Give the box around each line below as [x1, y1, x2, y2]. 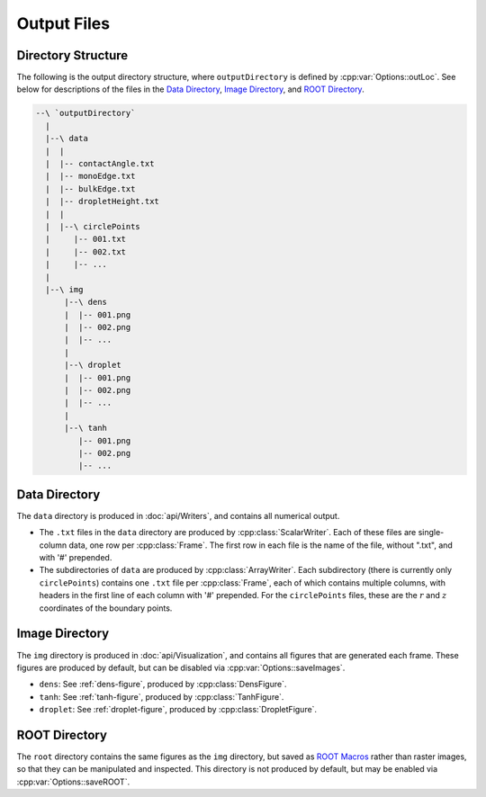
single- [418, 527, 445, 538]
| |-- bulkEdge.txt [45, 184, 136, 193]
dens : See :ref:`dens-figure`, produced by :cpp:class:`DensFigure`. [39, 679, 287, 690]
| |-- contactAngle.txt [45, 158, 155, 168]
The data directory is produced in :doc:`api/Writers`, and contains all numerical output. [16, 510, 340, 521]
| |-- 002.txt [45, 246, 126, 256]
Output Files [16, 13, 111, 33]
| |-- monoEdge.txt [45, 171, 136, 182]
